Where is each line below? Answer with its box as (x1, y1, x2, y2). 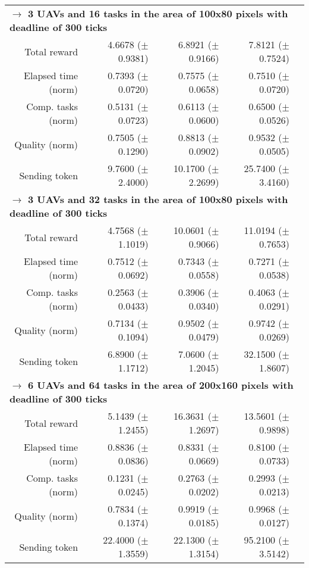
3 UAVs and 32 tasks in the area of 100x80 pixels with (28, 192, 288, 206)
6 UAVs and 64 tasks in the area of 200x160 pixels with (28, 378, 294, 392)
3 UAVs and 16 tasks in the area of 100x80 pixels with (28, 7, 288, 20)
